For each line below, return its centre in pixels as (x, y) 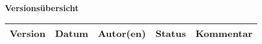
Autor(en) (122, 33)
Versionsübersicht (42, 8)
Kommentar (224, 33)
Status (171, 33)
